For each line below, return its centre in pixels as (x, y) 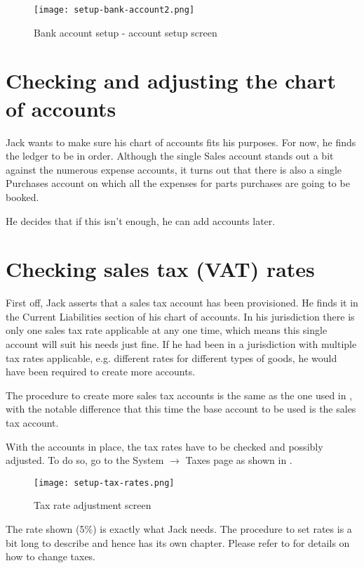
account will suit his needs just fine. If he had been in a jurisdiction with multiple (181, 344)
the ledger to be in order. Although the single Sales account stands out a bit (170, 156)
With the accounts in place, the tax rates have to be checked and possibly (164, 446)
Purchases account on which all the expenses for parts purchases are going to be (178, 183)
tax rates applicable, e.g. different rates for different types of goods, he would (171, 357)
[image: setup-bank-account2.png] (114, 10)
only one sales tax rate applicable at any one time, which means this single (167, 330)
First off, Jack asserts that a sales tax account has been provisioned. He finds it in (182, 303)
